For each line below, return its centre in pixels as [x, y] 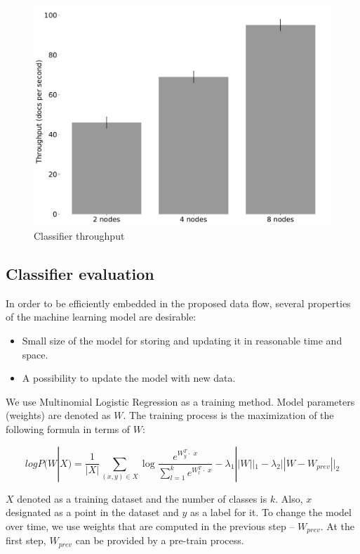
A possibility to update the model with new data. [129, 378]
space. [35, 354]
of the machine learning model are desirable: [101, 317]
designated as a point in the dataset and [92, 512]
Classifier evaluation [80, 274]
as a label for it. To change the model [271, 512]
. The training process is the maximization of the [228, 415]
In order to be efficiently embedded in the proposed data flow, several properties [178, 303]
